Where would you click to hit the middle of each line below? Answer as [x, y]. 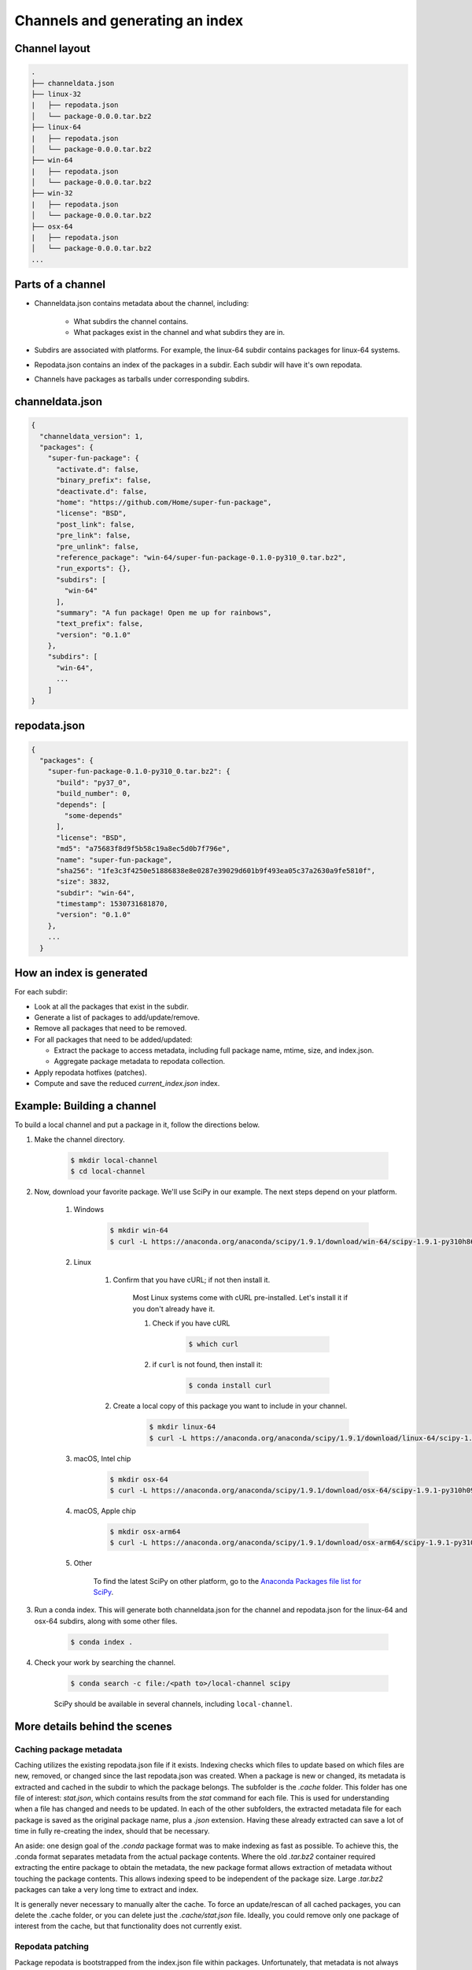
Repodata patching [52, 1946]
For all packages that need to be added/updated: [113, 1039]
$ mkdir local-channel [114, 1160]
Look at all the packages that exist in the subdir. [111, 1006]
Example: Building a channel [85, 1106]
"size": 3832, [83, 882]
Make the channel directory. [79, 1139]
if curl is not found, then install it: [207, 1365]
